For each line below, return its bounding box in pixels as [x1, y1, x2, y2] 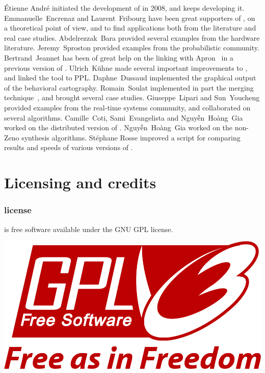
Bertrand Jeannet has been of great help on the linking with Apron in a [4, 52, 233, 63]
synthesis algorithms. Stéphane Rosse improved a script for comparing [21, 132, 241, 142]
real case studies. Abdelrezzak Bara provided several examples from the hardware [4, 32, 260, 43]
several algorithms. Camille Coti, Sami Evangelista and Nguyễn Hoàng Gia [4, 112, 243, 123]
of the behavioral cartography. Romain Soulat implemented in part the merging [4, 82, 254, 93]
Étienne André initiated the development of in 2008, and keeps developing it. [4, 3, 245, 13]
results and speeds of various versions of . [4, 142, 133, 153]
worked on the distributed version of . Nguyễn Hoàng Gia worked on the [4, 122, 233, 133]
